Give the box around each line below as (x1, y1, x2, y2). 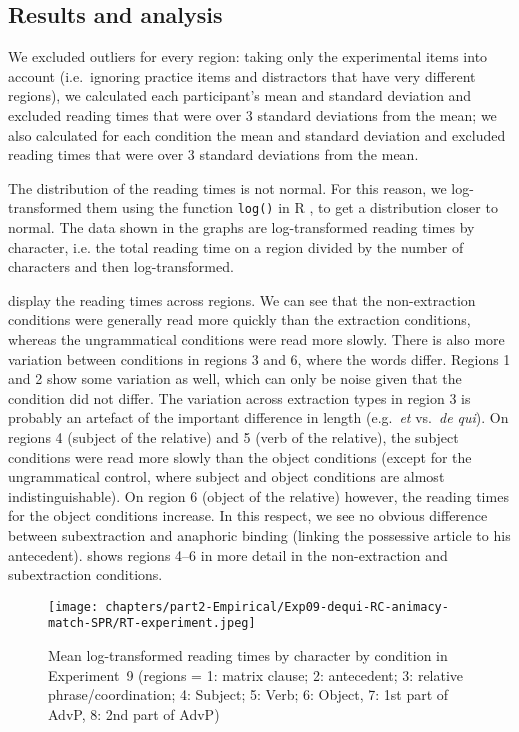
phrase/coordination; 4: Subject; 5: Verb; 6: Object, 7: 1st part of (48, 684, 449, 705)
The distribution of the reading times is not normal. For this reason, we (8, 177, 447, 198)
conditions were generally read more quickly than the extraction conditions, (8, 309, 471, 330)
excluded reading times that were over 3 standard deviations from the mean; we (8, 104, 497, 125)
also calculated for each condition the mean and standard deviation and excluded (8, 124, 506, 145)
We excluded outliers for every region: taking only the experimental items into (8, 46, 488, 67)
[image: (48, 599, 99, 614)
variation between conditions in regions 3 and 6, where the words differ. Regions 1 (8, 348, 511, 369)
